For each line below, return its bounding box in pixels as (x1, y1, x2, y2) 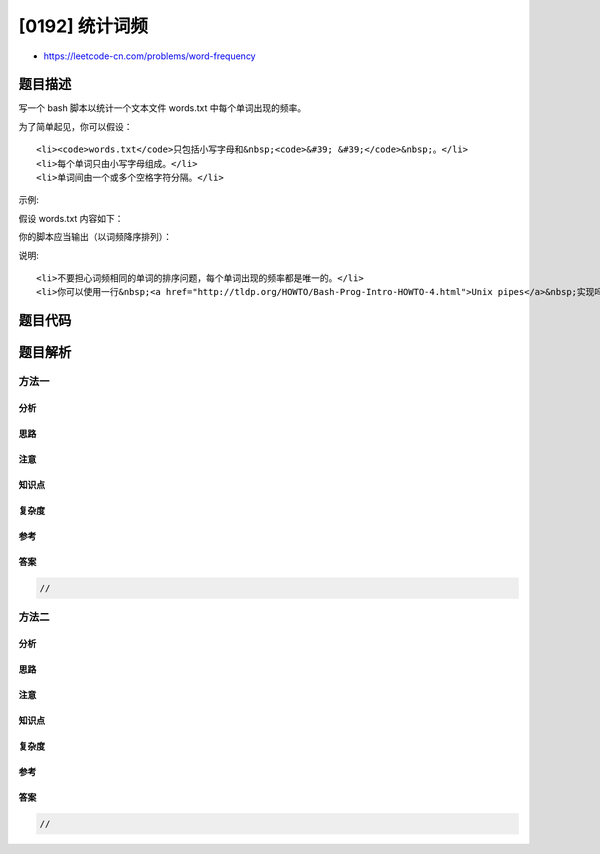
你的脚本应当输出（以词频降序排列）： (18, 231, 172, 243)
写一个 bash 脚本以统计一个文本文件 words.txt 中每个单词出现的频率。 (18, 102, 307, 114)
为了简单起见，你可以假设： (18, 120, 133, 132)
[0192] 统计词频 (18, 15, 149, 37)
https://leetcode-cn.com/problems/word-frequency (43, 50, 256, 62)
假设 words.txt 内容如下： (18, 212, 124, 224)
